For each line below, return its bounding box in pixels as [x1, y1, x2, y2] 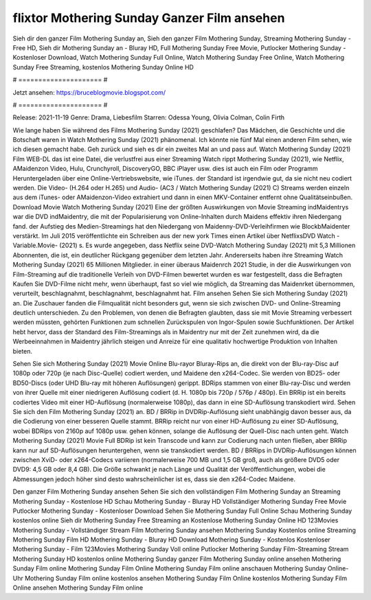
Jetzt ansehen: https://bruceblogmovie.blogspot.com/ [12, 88, 166, 96]
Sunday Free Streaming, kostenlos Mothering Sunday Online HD [12, 62, 194, 71]
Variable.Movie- [12, 241, 58, 250]
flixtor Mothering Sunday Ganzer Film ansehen [12, 10, 285, 25]
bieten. [12, 347, 33, 355]
